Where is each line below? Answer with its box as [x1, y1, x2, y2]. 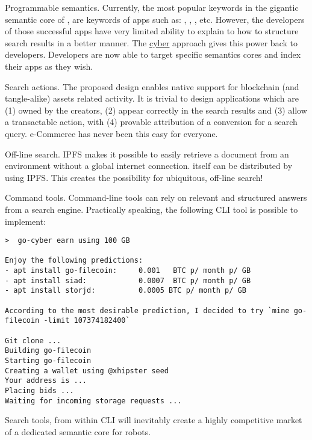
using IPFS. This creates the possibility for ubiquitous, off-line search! [5, 171, 263, 183]
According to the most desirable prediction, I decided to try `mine [5, 306, 290, 315]
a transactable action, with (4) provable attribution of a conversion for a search [5, 115, 298, 128]
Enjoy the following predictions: [5, 256, 143, 265]
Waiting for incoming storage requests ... [5, 396, 182, 405]
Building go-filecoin [5, 346, 92, 355]
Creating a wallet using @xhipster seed [5, 366, 169, 375]
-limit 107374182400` [43, 316, 130, 325]
